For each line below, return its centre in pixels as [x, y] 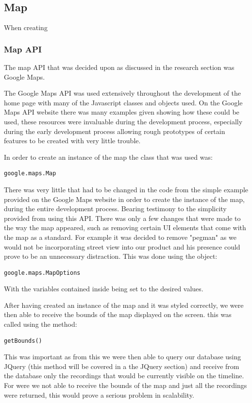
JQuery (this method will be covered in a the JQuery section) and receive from [122, 366]
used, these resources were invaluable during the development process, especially [123, 121]
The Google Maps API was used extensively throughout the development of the [122, 93]
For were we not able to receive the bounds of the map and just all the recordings [126, 385]
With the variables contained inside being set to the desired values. [104, 289]
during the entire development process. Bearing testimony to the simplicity [115, 209]
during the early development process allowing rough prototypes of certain [115, 131]
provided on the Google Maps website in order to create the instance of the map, [124, 199]
